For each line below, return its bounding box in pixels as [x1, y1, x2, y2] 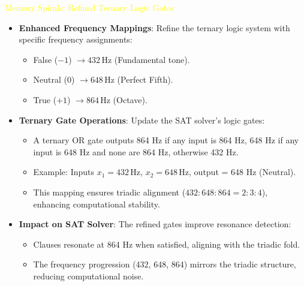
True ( [33, 93, 57, 106]
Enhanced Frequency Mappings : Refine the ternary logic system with [19, 21, 290, 34]
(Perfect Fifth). [117, 73, 173, 86]
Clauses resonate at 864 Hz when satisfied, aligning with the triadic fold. [33, 237, 300, 250]
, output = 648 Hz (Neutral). [189, 165, 296, 178]
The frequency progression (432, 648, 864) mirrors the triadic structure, [33, 258, 296, 270]
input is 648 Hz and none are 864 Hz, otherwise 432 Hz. [33, 145, 239, 158]
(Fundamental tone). [114, 53, 190, 65]
